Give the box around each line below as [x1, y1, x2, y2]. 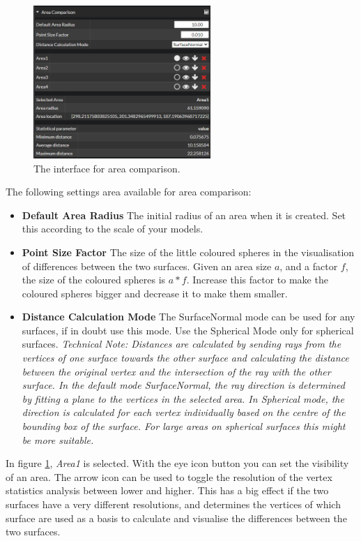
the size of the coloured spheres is [22, 272, 166, 287]
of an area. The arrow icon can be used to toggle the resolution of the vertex [6, 469, 332, 484]
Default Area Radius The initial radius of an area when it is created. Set [22, 207, 346, 222]
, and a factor [279, 258, 338, 273]
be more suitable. [22, 432, 94, 447]
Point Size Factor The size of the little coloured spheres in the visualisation [22, 244, 355, 259]
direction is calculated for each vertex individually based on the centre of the [22, 405, 346, 420]
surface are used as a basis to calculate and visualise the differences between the [6, 510, 347, 525]
